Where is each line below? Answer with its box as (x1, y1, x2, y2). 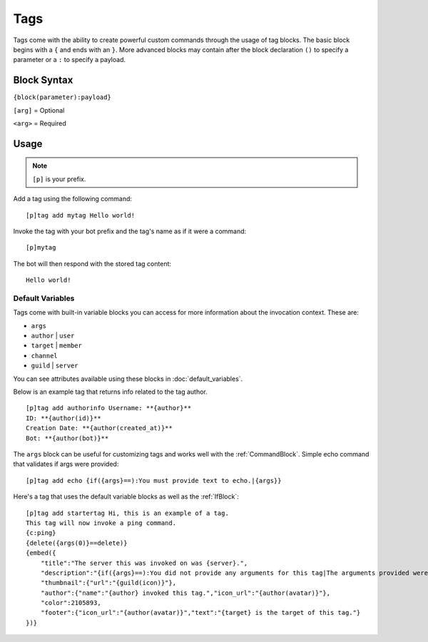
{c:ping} (26, 529, 56, 537)
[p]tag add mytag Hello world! (26, 211, 136, 219)
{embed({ (26, 549, 56, 557)
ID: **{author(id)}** (26, 414, 101, 422)
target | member (31, 341, 82, 350)
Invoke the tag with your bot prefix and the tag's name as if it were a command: (13, 227, 247, 235)
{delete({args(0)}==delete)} (26, 539, 128, 547)
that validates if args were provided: (13, 460, 119, 469)
